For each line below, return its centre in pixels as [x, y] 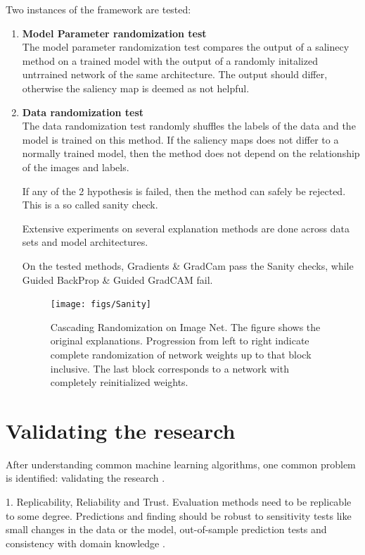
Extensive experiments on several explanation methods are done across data [186, 228]
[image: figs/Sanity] [101, 305]
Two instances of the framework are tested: [98, 9]
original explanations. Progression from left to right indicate [180, 341]
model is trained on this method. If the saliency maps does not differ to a [180, 139]
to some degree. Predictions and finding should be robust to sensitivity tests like [179, 515]
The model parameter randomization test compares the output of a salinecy [186, 47]
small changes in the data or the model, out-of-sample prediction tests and [166, 529]
